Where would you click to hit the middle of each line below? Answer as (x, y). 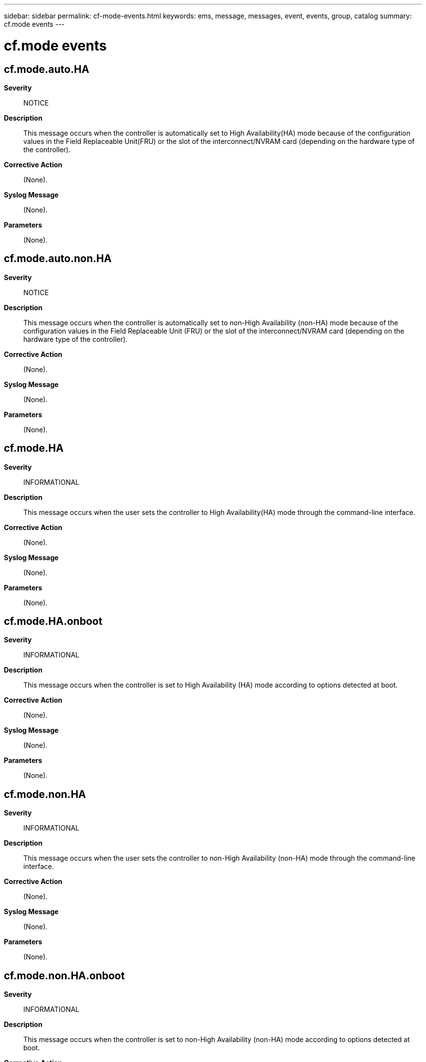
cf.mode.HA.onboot (53, 621)
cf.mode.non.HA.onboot (64, 975)
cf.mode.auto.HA (47, 69)
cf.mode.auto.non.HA (58, 259)
